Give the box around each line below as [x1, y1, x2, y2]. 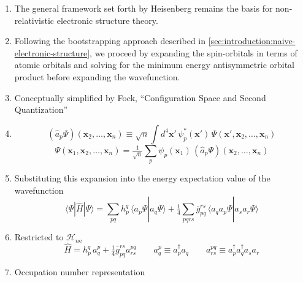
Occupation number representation [14, 265, 145, 278]
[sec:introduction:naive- [208, 34, 296, 47]
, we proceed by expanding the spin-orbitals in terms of [90, 46, 297, 59]
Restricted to [14, 231, 64, 243]
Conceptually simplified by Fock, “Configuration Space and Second [14, 91, 266, 104]
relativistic [14, 13, 55, 26]
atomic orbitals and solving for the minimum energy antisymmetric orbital [14, 58, 295, 71]
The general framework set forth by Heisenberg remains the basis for [14, 2, 273, 14]
